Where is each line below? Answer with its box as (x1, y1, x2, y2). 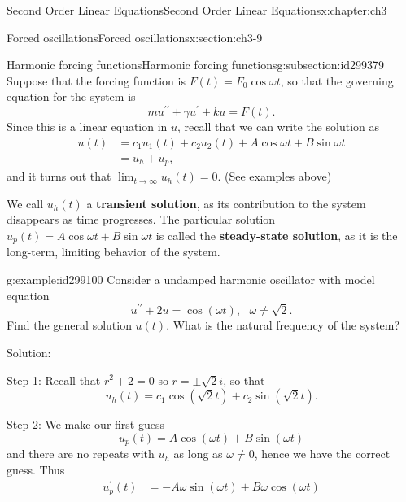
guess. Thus (7, 461, 65, 478)
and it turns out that (7, 168, 111, 185)
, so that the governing (280, 72, 394, 89)
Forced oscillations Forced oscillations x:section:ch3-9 (7, 28, 263, 46)
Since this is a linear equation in (7, 118, 168, 135)
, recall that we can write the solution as (177, 118, 379, 135)
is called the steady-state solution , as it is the (155, 226, 398, 243)
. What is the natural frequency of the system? (166, 316, 400, 334)
